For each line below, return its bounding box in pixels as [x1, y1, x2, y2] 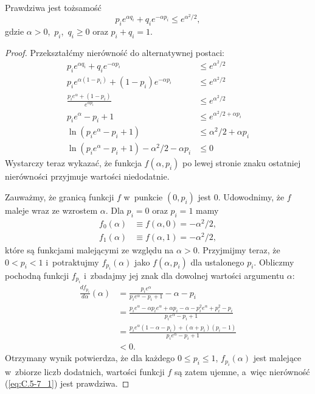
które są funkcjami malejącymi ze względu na [5, 243, 174, 256]
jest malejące [253, 351, 302, 364]
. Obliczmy [254, 255, 294, 268]
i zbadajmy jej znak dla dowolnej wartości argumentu [83, 269, 285, 281]
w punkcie [123, 190, 163, 203]
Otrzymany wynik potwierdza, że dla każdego [5, 351, 175, 364]
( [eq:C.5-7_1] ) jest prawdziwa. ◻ [5, 377, 130, 390]
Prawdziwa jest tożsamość [5, 1, 102, 13]
